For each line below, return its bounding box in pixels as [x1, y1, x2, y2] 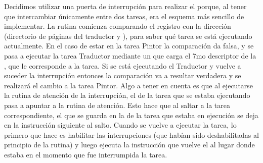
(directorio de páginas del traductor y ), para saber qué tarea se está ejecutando [4, 30, 252, 41]
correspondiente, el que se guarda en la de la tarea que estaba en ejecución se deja [4, 110, 258, 120]
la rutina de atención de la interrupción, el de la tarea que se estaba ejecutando [4, 90, 250, 100]
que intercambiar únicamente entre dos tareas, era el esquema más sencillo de [4, 11, 244, 21]
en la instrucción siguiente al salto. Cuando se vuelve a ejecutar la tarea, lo [4, 120, 237, 130]
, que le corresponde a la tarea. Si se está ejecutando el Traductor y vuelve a [4, 60, 241, 71]
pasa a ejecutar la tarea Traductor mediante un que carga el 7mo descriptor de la [4, 50, 256, 61]
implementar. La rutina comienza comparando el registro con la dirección [4, 21, 231, 31]
